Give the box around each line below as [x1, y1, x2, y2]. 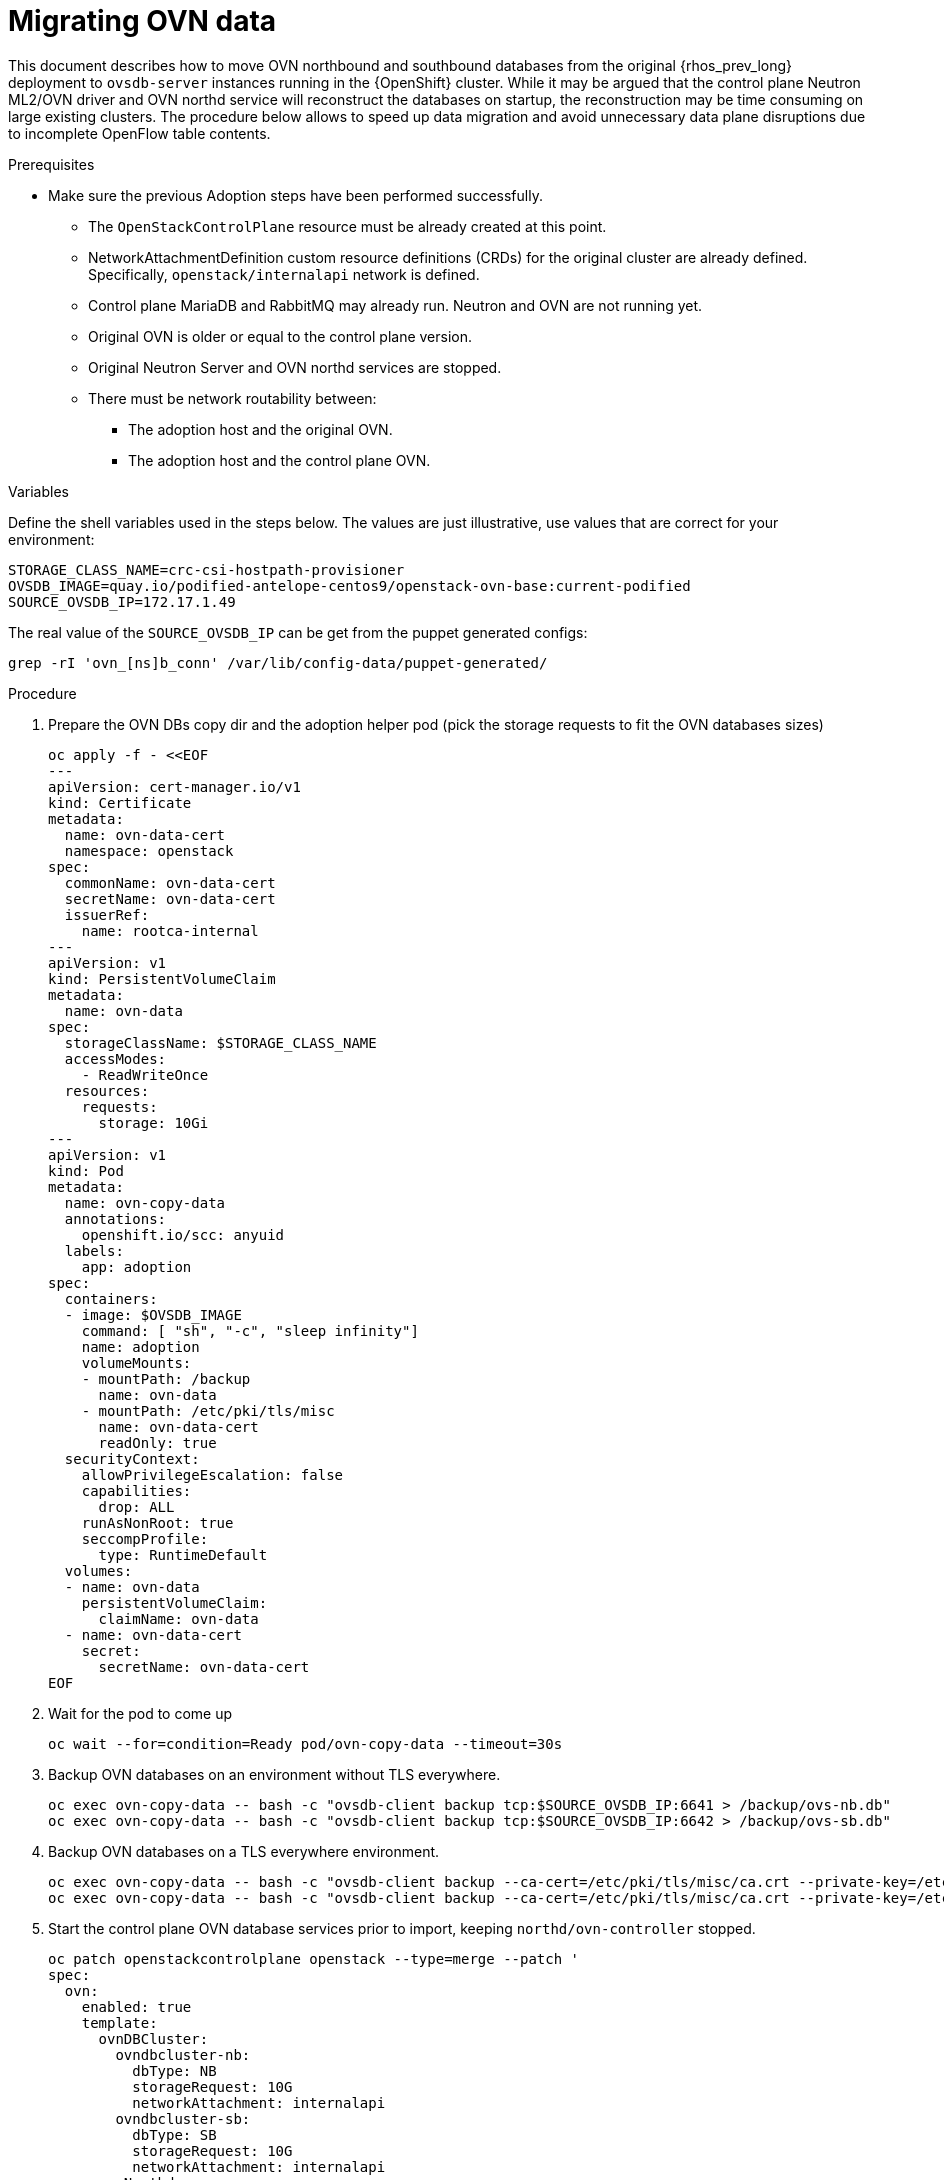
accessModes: [64, 1050, 167, 1067]
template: [81, 2014, 158, 2031]
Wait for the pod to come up [48, 1704, 233, 1722]
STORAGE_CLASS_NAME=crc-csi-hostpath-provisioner [8, 561, 405, 578]
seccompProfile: [81, 1530, 209, 1547]
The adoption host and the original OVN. [128, 420, 393, 438]
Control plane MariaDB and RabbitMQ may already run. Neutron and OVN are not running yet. [88, 296, 703, 314]
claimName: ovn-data [98, 1610, 259, 1627]
